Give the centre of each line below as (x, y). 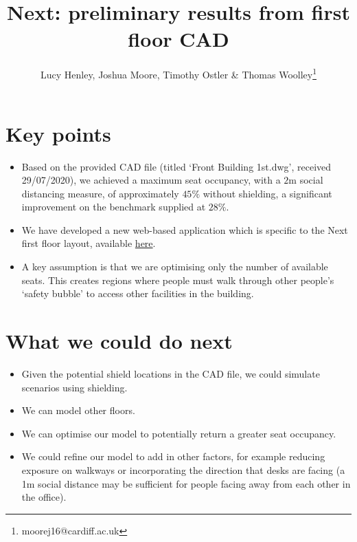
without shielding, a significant (267, 193)
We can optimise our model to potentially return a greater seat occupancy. (179, 433)
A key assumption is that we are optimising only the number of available (175, 267)
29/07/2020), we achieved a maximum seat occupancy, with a (151, 180)
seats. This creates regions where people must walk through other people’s (178, 280)
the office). (44, 497)
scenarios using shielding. (74, 387)
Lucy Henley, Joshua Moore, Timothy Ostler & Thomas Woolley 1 (178, 73)
